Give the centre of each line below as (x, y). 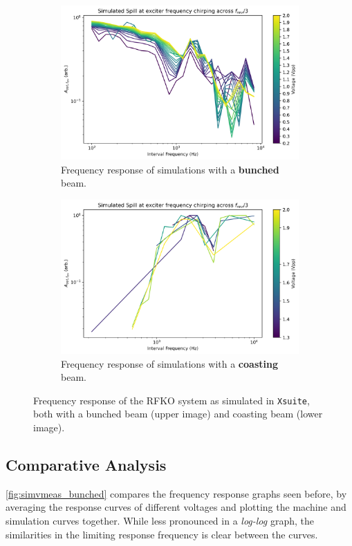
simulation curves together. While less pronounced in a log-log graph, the (160, 520)
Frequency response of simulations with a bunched (170, 169)
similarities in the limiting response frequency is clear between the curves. (162, 534)
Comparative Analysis (86, 464)
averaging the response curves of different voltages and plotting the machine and (176, 507)
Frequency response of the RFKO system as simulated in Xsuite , (172, 400)
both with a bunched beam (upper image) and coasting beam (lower (178, 414)
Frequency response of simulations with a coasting (169, 363)
